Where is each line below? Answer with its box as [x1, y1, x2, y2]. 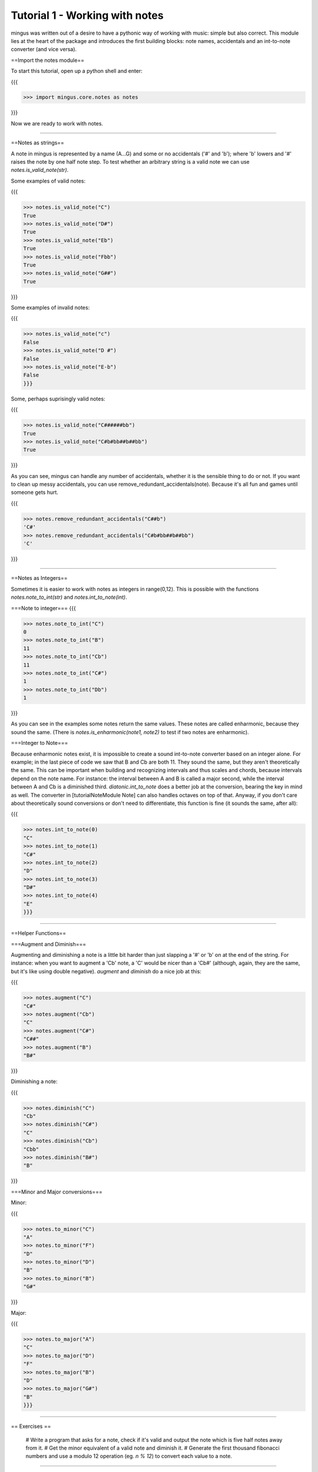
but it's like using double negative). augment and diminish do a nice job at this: [11, 967, 201, 974]
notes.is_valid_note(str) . [11, 167, 69, 174]
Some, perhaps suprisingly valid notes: [11, 395, 105, 402]
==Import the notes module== [11, 57, 85, 64]
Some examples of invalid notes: [11, 304, 90, 311]
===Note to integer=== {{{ [11, 604, 76, 612]
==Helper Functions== [11, 930, 67, 937]
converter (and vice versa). [11, 46, 77, 53]
